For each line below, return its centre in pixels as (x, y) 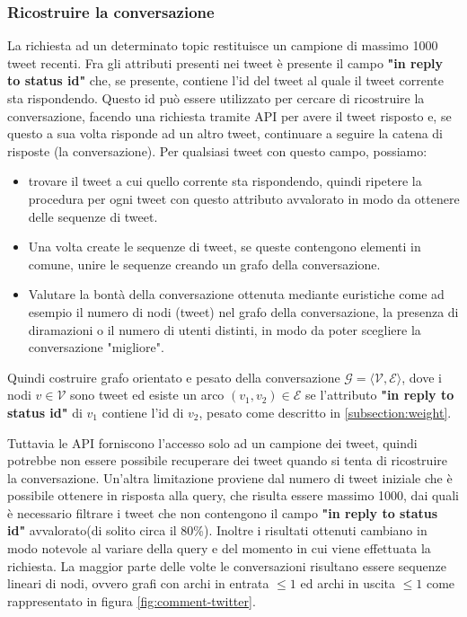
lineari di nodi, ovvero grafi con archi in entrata (138, 583)
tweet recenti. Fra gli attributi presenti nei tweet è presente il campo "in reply (225, 62)
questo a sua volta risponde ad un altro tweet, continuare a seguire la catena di (225, 133)
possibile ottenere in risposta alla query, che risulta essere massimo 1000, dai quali (233, 495)
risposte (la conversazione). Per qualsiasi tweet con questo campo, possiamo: (217, 150)
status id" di (45, 412)
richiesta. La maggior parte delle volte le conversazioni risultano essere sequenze (227, 565)
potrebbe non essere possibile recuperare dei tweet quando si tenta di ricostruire (227, 460)
